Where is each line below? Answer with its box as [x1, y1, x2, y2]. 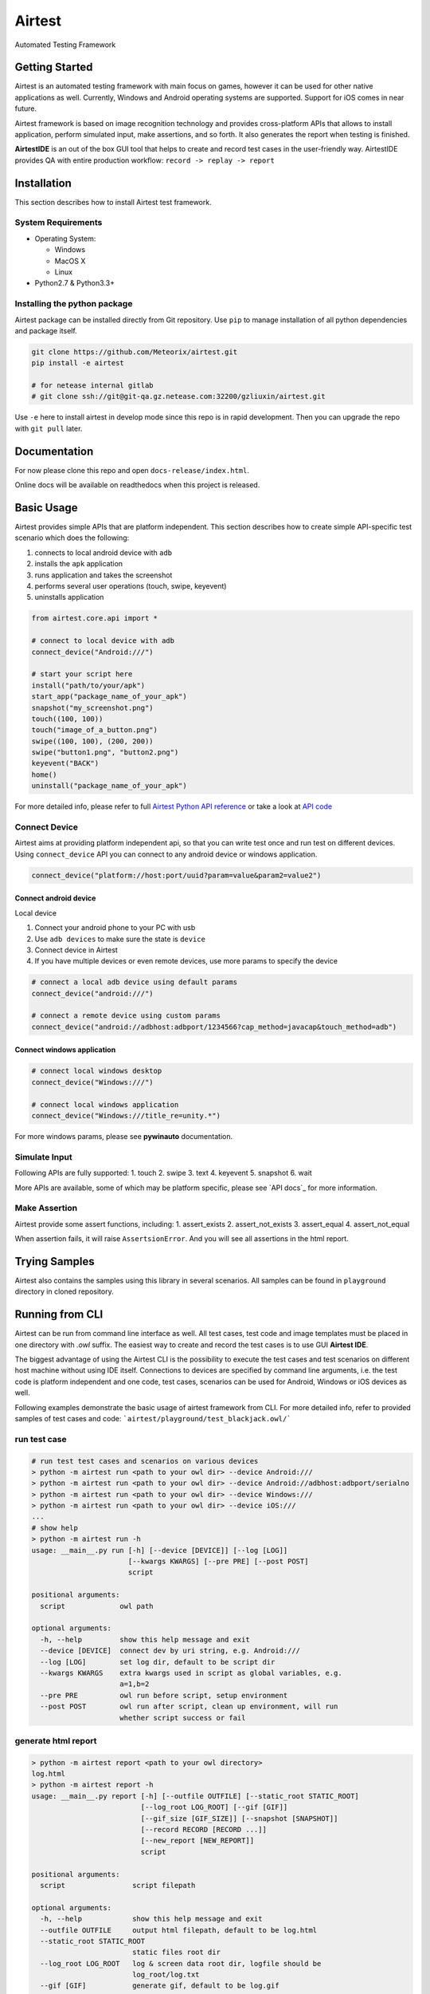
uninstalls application [34, 593, 104, 602]
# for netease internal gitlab [31, 381, 154, 390]
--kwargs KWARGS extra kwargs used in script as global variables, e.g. [40, 1668, 342, 1677]
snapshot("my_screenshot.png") [31, 703, 154, 712]
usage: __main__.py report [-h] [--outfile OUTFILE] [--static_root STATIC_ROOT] [31, 1791, 360, 1800]
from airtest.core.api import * [31, 614, 158, 623]
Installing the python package [14, 298, 133, 309]
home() [31, 770, 57, 779]
